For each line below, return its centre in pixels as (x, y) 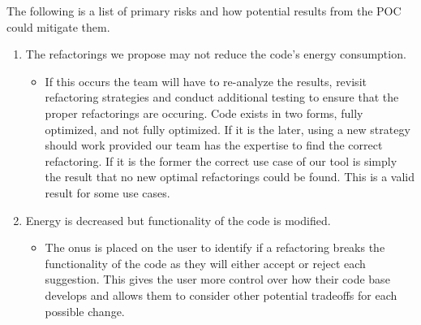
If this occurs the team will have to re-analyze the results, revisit (206, 81)
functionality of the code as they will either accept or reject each (205, 263)
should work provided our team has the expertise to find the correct (214, 145)
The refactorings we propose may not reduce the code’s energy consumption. (216, 54)
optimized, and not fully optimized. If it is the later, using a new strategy (228, 129)
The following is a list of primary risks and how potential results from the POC (204, 11)
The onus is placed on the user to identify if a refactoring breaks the (215, 247)
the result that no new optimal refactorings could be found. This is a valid (230, 177)
